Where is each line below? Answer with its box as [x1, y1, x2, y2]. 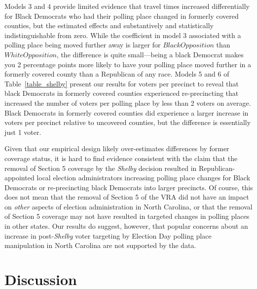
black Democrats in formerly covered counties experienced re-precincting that [4, 88, 239, 98]
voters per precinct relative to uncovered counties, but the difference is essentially [4, 117, 251, 127]
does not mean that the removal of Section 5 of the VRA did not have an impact [4, 192, 249, 202]
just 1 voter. [4, 126, 41, 137]
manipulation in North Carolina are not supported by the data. [4, 240, 196, 250]
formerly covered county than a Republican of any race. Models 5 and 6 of [4, 69, 229, 79]
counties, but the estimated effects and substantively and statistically [4, 20, 214, 31]
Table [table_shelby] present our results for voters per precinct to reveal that [4, 78, 239, 88]
